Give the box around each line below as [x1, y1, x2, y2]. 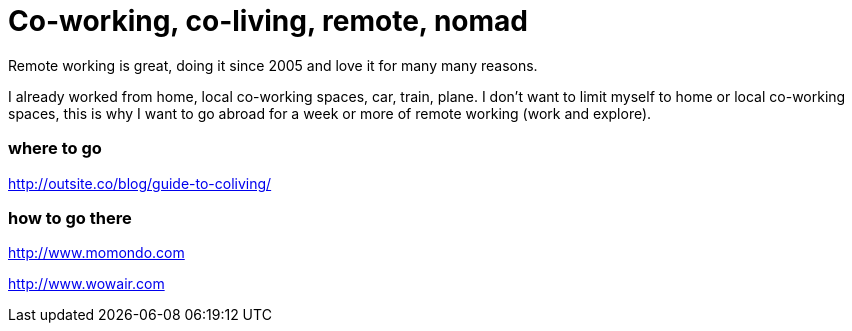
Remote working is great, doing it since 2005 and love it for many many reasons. [8, 56, 538, 74]
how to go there [8, 207, 132, 228]
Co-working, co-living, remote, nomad [8, 4, 528, 38]
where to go [8, 138, 102, 159]
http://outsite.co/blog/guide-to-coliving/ [8, 174, 272, 192]
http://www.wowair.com [8, 275, 165, 293]
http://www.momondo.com [8, 244, 185, 262]
